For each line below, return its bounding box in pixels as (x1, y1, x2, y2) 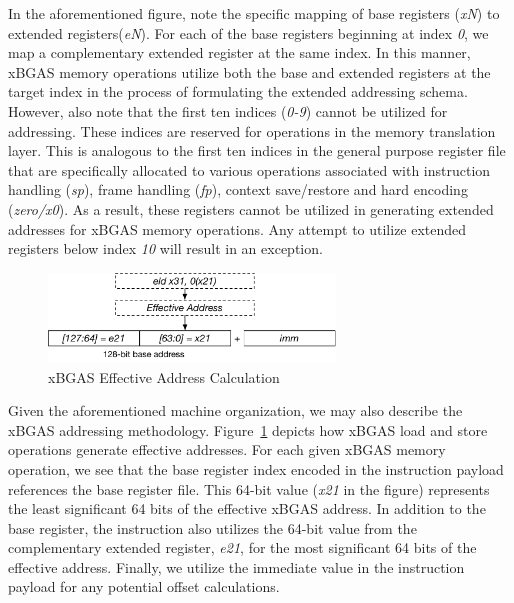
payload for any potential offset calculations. (8, 576, 280, 597)
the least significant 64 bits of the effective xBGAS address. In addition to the (8, 498, 486, 519)
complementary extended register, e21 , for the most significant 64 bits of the (8, 537, 477, 558)
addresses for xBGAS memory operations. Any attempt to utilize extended (8, 218, 467, 239)
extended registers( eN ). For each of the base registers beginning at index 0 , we (8, 22, 489, 43)
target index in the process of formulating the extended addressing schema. (8, 81, 468, 102)
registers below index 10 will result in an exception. (8, 238, 323, 259)
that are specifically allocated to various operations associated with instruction (8, 159, 491, 180)
